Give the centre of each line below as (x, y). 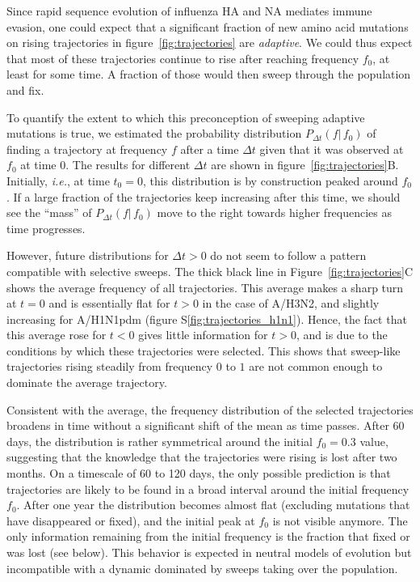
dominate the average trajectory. (87, 382)
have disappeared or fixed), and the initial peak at (131, 520)
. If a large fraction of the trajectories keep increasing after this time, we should (204, 196)
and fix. (25, 89)
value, (374, 441)
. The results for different (128, 165)
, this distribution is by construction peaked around (270, 180)
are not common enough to (316, 366)
